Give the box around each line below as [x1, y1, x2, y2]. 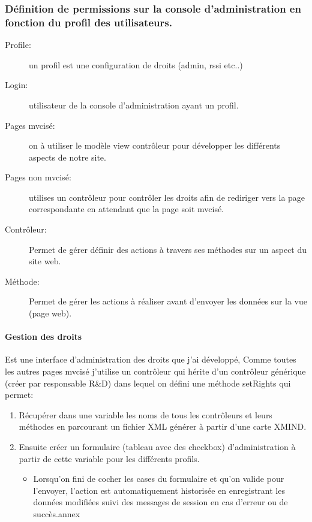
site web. [29, 255, 61, 267]
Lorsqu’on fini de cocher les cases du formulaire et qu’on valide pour [33, 472, 284, 485]
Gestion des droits [5, 330, 82, 343]
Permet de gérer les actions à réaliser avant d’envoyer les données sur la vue [29, 295, 308, 307]
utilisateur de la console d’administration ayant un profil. [29, 98, 239, 111]
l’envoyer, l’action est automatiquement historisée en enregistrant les [33, 484, 285, 496]
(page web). [29, 307, 72, 319]
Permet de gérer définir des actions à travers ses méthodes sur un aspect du [29, 243, 307, 255]
